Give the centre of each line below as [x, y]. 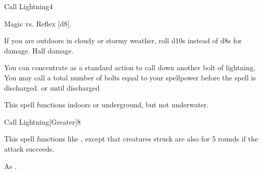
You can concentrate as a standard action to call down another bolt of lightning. [130, 67]
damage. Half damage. [39, 50]
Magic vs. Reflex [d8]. [38, 23]
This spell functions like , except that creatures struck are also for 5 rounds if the [131, 139]
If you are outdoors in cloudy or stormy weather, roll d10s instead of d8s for [123, 40]
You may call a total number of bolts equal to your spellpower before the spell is [130, 77]
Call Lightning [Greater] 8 [43, 121]
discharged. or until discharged [52, 87]
